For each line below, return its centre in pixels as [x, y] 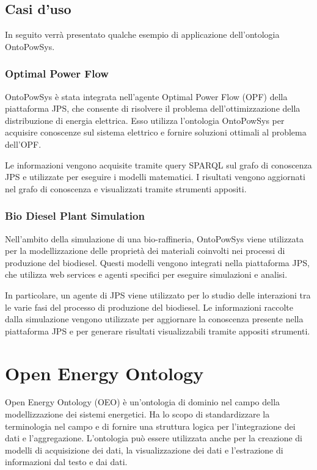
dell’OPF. [23, 144]
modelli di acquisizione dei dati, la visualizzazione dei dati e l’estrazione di [144, 450]
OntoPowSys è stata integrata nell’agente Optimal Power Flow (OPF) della [146, 96]
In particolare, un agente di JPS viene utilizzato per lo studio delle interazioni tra [158, 295]
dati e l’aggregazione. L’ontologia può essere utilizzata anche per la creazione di [154, 438]
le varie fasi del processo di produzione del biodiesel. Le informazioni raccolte [149, 307]
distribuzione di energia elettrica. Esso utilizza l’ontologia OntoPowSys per [145, 120]
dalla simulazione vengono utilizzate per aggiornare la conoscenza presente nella [154, 319]
